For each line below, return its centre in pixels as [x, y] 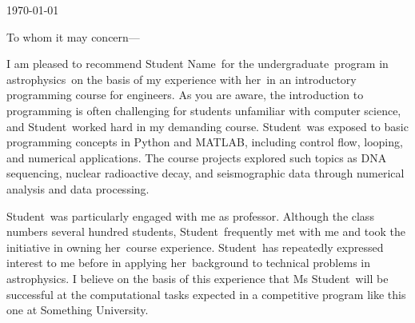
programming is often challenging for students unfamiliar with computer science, [204, 110]
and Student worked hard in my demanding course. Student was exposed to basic [207, 126]
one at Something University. [78, 310]
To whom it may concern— [73, 36]
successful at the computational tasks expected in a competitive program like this [206, 294]
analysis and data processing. [78, 188]
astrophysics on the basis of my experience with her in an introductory [182, 79]
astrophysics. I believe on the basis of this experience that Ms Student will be [198, 278]
